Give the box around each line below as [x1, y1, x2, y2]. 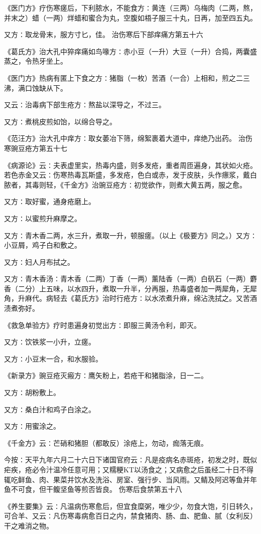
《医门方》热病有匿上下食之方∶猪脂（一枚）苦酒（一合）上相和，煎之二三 [4, 72, 250, 83]
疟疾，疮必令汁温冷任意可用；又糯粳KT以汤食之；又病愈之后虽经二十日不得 [4, 464, 253, 474]
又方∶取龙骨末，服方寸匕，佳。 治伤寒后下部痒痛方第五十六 [4, 29, 203, 40]
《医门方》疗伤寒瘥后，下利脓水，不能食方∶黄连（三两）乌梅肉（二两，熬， [4, 3, 257, 13]
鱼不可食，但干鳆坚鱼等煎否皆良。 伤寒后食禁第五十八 [4, 484, 182, 494]
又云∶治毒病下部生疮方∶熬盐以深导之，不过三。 [4, 99, 166, 110]
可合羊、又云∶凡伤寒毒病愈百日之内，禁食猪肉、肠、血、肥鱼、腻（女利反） [4, 510, 257, 521]
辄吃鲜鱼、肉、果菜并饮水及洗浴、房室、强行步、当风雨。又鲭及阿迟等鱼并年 [4, 474, 257, 484]
